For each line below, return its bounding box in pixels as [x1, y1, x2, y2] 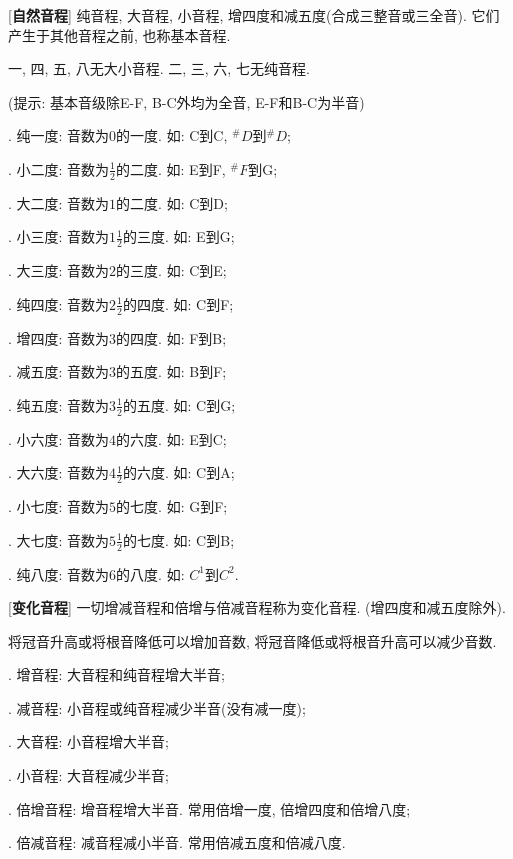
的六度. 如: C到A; [123, 462, 235, 483]
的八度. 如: [116, 563, 185, 584]
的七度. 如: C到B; [123, 529, 235, 550]
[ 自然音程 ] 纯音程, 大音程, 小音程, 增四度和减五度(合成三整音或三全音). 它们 [8, 5, 500, 25]
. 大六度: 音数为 [8, 462, 110, 483]
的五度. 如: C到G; [123, 394, 236, 415]
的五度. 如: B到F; [116, 361, 227, 382]
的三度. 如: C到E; [116, 260, 227, 281]
